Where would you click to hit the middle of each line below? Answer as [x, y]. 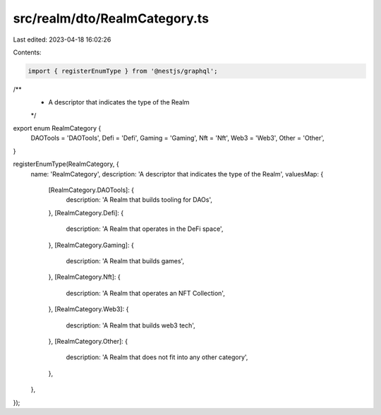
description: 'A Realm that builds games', [125, 260]
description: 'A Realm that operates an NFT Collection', [145, 293]
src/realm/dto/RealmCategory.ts [111, 18]
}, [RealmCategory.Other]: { [88, 341]
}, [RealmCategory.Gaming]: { [91, 245]
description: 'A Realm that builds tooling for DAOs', [139, 200]
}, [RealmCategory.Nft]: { [84, 277]
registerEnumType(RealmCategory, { [66, 164]
